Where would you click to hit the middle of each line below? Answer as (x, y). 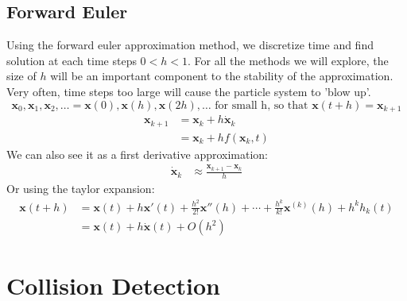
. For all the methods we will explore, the (288, 60)
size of (21, 76)
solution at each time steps (72, 60)
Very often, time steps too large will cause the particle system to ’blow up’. (189, 91)
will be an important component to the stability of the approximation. (222, 76)
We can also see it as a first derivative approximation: (138, 154)
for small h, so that (262, 105)
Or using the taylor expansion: (81, 188)
